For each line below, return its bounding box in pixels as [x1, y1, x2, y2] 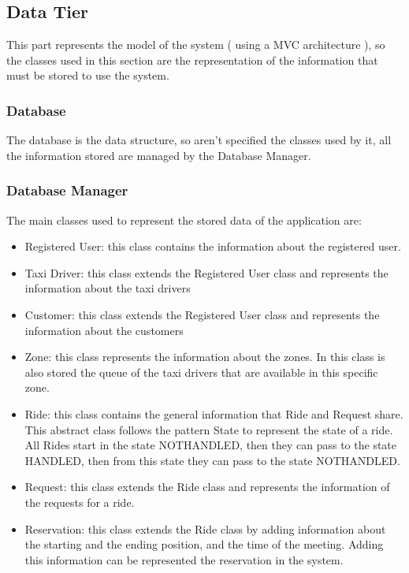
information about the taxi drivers [24, 280, 191, 296]
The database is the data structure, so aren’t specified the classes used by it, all [6, 132, 392, 148]
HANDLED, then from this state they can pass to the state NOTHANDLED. [24, 452, 400, 468]
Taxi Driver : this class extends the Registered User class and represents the [24, 264, 389, 281]
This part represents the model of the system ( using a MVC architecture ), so [6, 36, 385, 53]
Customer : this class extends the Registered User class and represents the [24, 306, 380, 322]
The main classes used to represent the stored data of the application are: [6, 211, 362, 228]
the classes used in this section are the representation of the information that [6, 51, 378, 68]
